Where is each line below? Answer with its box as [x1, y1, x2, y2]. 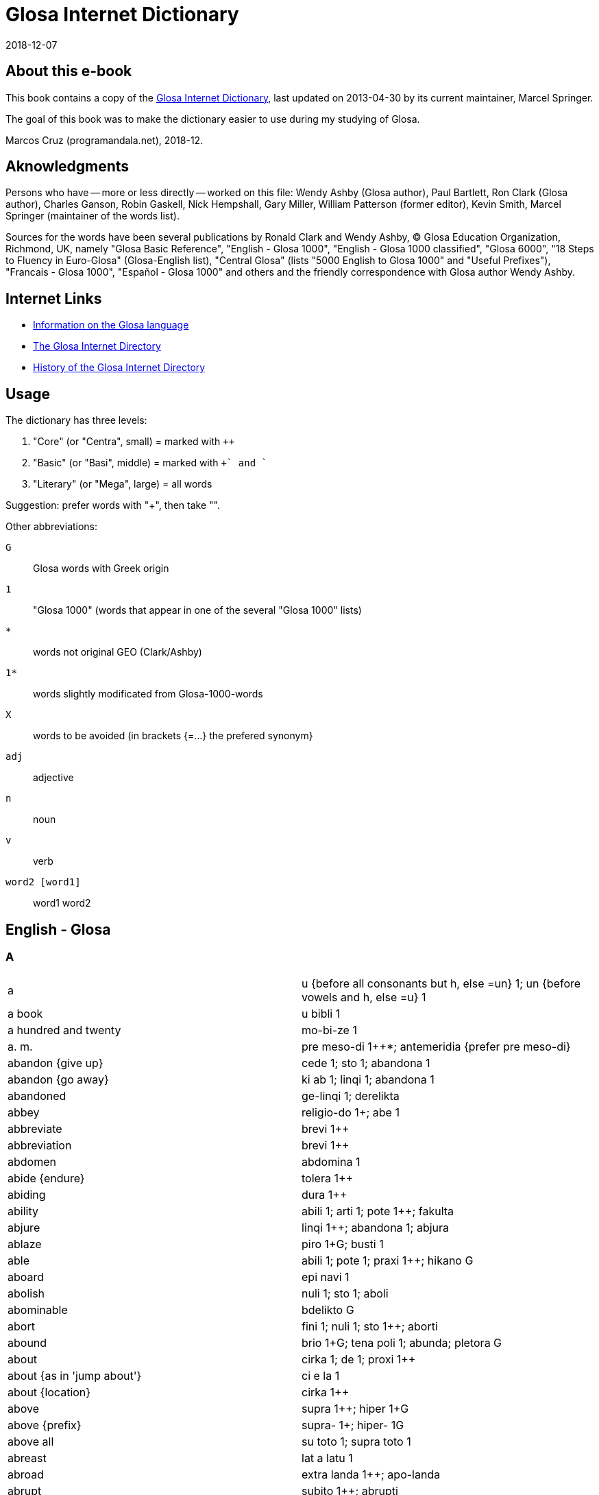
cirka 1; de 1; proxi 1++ [302, 1352, 416, 1367]
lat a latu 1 [302, 1451, 353, 1466]
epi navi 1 [302, 1270, 350, 1284]
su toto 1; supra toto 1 [302, 1435, 411, 1449]
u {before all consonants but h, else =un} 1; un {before [302, 977, 581, 991]
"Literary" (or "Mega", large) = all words [33, 478, 212, 490]
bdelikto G [302, 1303, 354, 1317]
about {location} [8, 1385, 91, 1400]
